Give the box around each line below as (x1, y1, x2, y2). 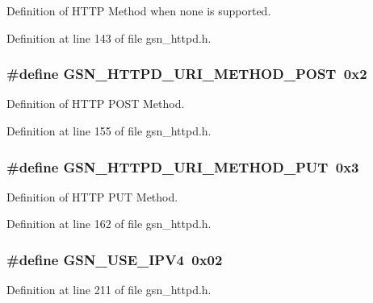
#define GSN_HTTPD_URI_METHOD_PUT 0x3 (6, 156, 359, 176)
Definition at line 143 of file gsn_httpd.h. (6, 29, 212, 46)
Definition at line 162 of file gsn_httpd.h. (6, 215, 212, 232)
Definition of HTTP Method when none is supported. (6, 2, 271, 19)
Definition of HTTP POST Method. (6, 95, 185, 112)
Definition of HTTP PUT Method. (6, 188, 178, 205)
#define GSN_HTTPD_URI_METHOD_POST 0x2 (6, 64, 367, 84)
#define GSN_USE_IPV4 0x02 (6, 249, 223, 269)
